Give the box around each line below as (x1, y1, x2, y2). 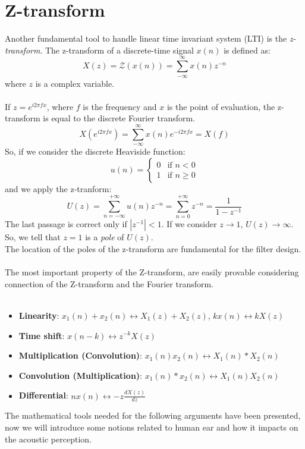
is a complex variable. (35, 77, 114, 89)
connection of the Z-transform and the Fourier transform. (5, 277, 214, 290)
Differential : (18, 389, 68, 401)
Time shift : (18, 329, 65, 341)
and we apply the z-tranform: (5, 182, 112, 194)
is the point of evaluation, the (166, 100, 275, 112)
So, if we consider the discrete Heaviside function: (5, 145, 185, 158)
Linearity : (18, 309, 59, 321)
